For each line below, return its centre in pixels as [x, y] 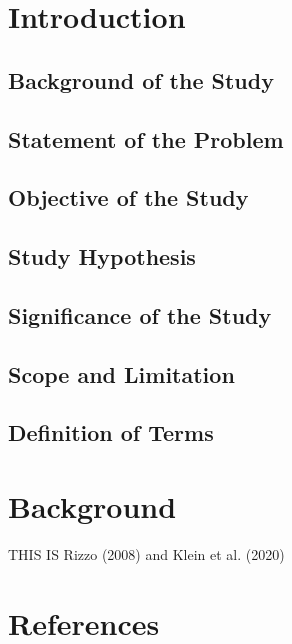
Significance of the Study [140, 314]
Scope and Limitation [121, 373]
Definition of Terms [111, 432]
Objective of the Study [128, 197]
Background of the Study [141, 79]
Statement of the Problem [146, 138]
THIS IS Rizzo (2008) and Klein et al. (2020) [146, 553]
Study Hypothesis [102, 256]
